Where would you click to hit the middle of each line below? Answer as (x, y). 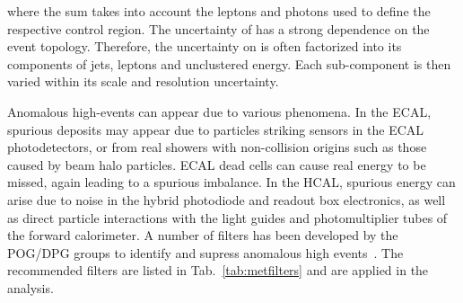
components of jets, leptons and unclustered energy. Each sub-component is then (229, 63)
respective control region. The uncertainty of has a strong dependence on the (218, 28)
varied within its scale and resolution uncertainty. (143, 81)
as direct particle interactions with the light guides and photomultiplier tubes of (227, 217)
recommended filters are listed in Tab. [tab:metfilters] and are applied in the (218, 270)
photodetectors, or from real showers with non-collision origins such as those (217, 147)
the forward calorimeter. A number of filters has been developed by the (203, 235)
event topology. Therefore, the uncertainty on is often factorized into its (205, 46)
